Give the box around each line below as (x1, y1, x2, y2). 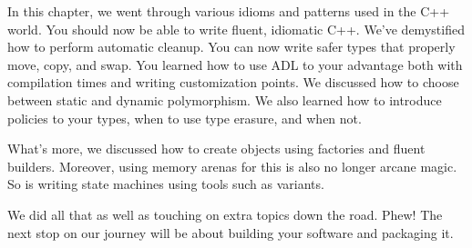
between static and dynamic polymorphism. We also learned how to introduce (7, 90, 442, 109)
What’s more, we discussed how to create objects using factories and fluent (7, 139, 426, 158)
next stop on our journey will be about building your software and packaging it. (7, 223, 454, 242)
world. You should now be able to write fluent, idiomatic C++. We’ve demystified (7, 19, 465, 38)
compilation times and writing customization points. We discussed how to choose (7, 73, 459, 92)
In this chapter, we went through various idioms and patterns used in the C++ (7, 2, 450, 20)
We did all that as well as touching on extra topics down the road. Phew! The (7, 204, 443, 223)
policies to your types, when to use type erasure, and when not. (7, 108, 362, 127)
